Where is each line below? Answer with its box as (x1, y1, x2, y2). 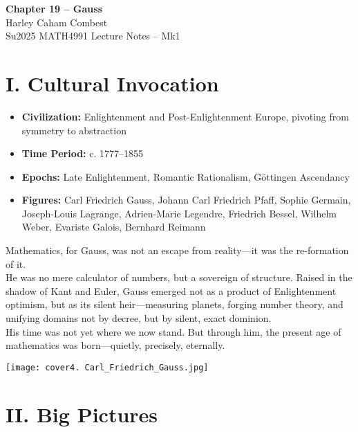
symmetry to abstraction (21, 123, 126, 137)
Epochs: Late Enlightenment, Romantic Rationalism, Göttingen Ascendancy (21, 169, 350, 183)
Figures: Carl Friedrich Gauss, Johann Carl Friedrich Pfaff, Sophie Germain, (21, 192, 351, 207)
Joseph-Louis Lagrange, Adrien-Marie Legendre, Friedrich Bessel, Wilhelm (21, 206, 337, 220)
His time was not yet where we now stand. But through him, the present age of (6, 324, 341, 339)
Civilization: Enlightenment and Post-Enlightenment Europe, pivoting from (21, 109, 349, 123)
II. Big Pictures (6, 399, 158, 428)
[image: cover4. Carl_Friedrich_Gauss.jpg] (6, 362, 209, 372)
